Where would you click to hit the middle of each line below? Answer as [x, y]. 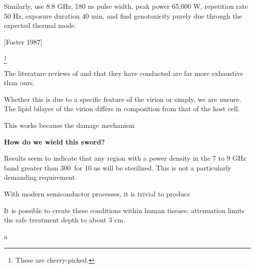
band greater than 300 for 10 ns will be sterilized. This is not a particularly [118, 167]
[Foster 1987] [23, 41]
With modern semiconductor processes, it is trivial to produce [97, 194]
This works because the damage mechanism [69, 125]
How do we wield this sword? [54, 141]
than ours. [19, 83]
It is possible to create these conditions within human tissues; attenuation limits [124, 210]
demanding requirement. [40, 177]
